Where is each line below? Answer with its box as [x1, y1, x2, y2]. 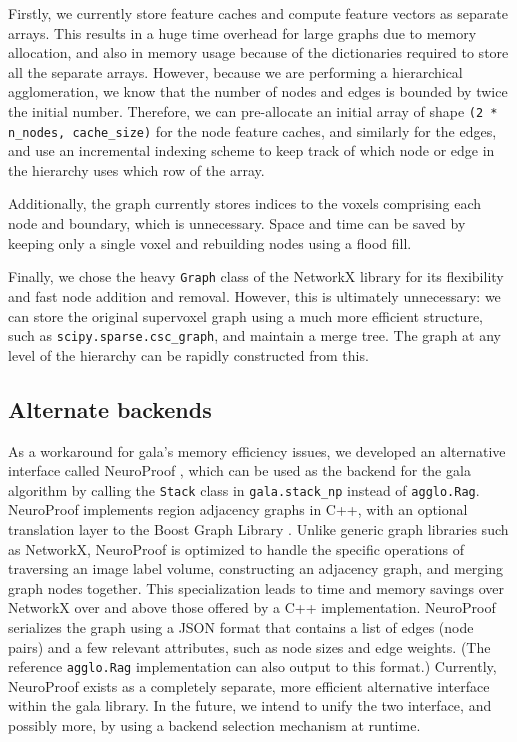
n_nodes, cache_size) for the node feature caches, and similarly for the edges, [8, 120, 497, 141]
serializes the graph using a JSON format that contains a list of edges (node [8, 616, 474, 637]
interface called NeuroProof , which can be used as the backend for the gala [8, 460, 471, 481]
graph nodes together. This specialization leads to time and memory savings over [8, 577, 505, 598]
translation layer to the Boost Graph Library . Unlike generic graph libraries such [8, 518, 509, 539]
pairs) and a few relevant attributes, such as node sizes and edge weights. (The [8, 636, 491, 657]
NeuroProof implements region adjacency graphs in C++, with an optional [8, 499, 468, 520]
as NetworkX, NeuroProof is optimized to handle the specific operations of [8, 538, 465, 559]
